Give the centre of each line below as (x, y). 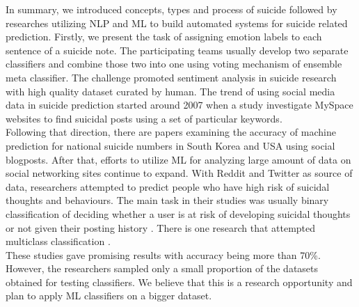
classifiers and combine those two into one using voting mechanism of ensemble (174, 64)
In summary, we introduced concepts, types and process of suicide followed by (171, 9)
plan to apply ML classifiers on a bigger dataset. (109, 296)
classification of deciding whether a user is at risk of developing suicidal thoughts (178, 213)
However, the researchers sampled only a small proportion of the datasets (162, 268)
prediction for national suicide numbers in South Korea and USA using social (170, 145)
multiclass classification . (58, 241)
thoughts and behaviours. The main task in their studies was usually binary (167, 200)
